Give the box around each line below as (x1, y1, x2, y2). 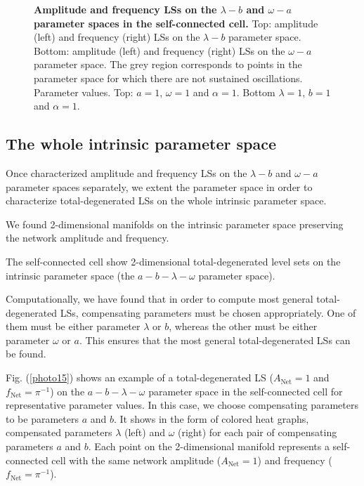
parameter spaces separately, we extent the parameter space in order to (6, 179, 313, 194)
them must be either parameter (6, 319, 141, 334)
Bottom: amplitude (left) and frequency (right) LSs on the (34, 43, 285, 58)
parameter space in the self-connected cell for (148, 383, 343, 398)
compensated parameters (6, 425, 112, 440)
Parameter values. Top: (34, 84, 134, 99)
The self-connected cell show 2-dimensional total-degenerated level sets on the (6, 254, 341, 268)
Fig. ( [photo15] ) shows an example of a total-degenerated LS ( (6, 370, 273, 385)
